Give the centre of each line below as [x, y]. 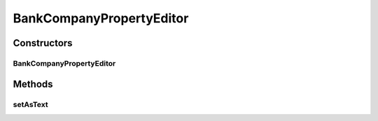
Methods [33, 84]
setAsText [30, 104]
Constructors [43, 43]
